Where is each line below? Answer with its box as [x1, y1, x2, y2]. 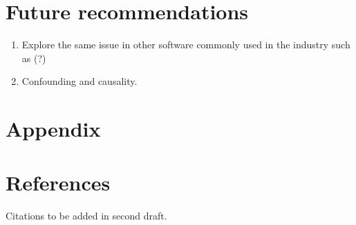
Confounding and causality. [21, 74, 138, 88]
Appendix [6, 115, 101, 143]
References [6, 168, 111, 197]
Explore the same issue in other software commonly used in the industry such [21, 37, 350, 52]
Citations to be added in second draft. [6, 208, 167, 223]
